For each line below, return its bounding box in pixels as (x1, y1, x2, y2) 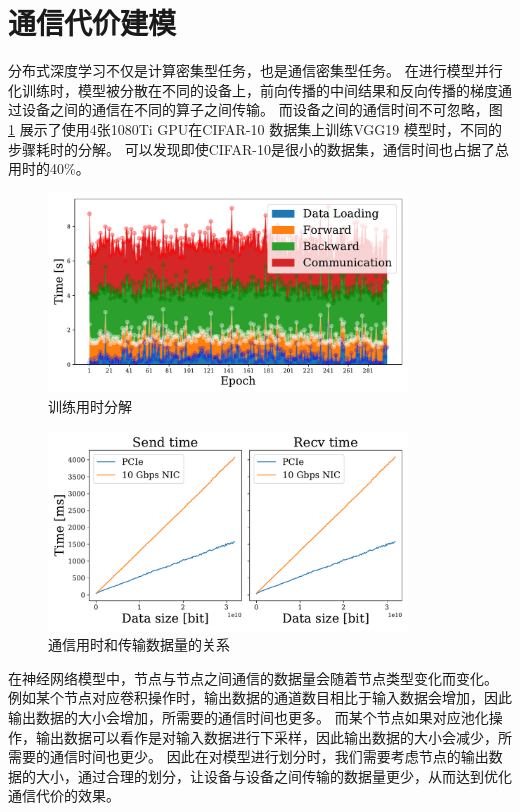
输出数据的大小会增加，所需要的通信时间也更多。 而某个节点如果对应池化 (8, 707, 489, 728)
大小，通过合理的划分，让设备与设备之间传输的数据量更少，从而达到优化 (35, 765, 512, 786)
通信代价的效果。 (8, 785, 120, 806)
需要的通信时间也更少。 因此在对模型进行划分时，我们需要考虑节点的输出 (8, 746, 489, 767)
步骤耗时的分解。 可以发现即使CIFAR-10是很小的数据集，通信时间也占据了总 (8, 138, 509, 159)
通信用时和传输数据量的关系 (48, 634, 230, 655)
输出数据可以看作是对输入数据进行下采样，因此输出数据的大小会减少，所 (35, 726, 512, 747)
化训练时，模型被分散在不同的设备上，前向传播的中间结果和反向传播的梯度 (8, 79, 498, 100)
